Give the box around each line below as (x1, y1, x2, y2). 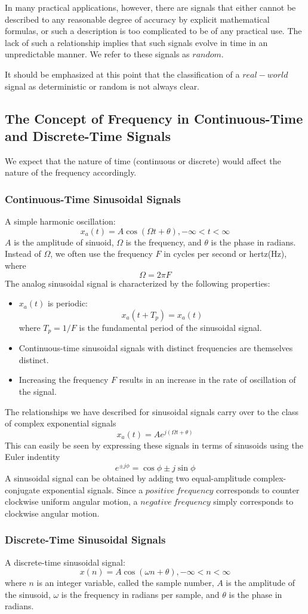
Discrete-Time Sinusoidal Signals (5, 532, 166, 547)
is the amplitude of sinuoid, (14, 235, 114, 248)
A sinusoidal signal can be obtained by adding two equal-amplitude (5, 472, 251, 484)
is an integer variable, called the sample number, (36, 576, 214, 589)
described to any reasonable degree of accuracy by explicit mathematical (5, 13, 270, 25)
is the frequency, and (125, 235, 202, 248)
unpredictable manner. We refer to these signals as (5, 48, 190, 60)
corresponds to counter (215, 483, 300, 496)
